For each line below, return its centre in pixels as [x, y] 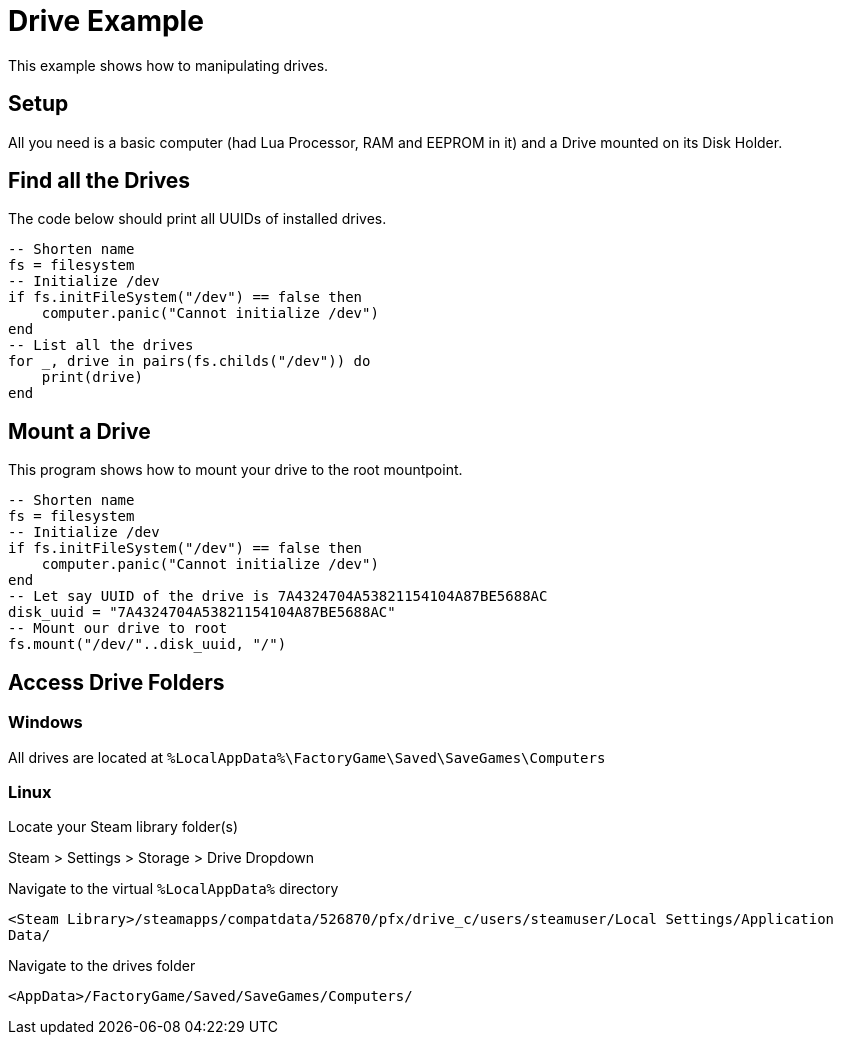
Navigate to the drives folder [102, 966]
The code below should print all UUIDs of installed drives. [197, 219]
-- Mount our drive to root [118, 628]
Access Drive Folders [116, 682]
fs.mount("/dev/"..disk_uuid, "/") [147, 644]
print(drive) [92, 377]
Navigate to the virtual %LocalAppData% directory [173, 889]
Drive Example [106, 21]
